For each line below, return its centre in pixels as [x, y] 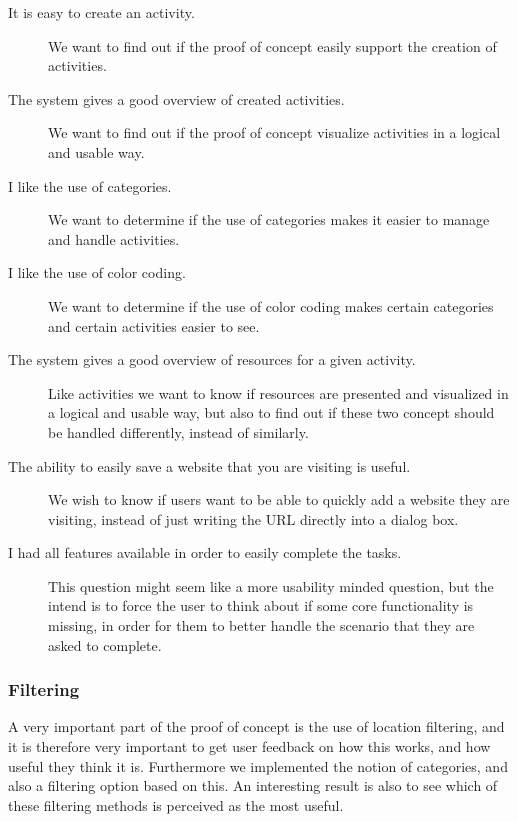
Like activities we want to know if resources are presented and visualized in [278, 392]
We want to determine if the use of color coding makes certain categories [271, 305]
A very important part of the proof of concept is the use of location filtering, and [256, 726]
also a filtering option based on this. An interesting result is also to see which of [253, 785]
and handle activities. [114, 238]
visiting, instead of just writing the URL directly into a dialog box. [253, 518]
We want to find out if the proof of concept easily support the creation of [272, 45]
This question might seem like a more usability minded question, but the [271, 585]
